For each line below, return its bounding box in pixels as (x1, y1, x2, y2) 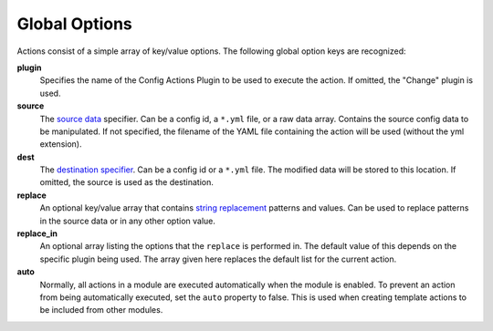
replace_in (16, 228, 58, 239)
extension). (39, 139, 82, 150)
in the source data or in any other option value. (39, 215, 216, 226)
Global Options (16, 14, 132, 34)
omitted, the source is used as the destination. (39, 177, 215, 188)
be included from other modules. (39, 305, 163, 315)
